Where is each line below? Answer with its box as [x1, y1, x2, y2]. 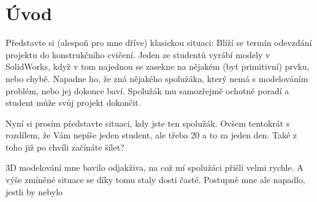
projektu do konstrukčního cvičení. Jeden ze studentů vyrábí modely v [6, 48, 270, 61]
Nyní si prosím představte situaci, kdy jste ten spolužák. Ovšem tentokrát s [6, 116, 290, 129]
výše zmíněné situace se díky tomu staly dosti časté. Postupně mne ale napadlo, [6, 173, 305, 186]
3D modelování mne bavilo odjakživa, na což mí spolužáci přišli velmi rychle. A [6, 161, 304, 174]
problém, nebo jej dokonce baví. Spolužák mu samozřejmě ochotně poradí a [6, 84, 289, 97]
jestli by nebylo [6, 185, 63, 198]
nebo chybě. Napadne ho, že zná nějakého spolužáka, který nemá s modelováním [6, 72, 308, 84]
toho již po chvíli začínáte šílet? [6, 140, 124, 153]
